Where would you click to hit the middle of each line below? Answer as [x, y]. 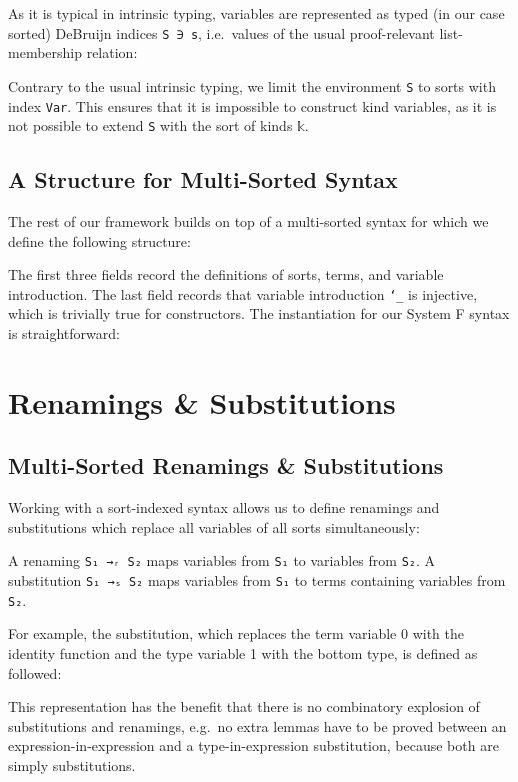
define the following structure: [99, 240]
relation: [112, 52]
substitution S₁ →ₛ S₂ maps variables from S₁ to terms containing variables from [257, 580]
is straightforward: [64, 333]
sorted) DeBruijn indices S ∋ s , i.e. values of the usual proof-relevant [221, 32]
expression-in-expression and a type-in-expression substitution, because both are [253, 745]
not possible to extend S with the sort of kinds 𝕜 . [158, 125]
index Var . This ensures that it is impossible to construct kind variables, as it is [252, 105]
